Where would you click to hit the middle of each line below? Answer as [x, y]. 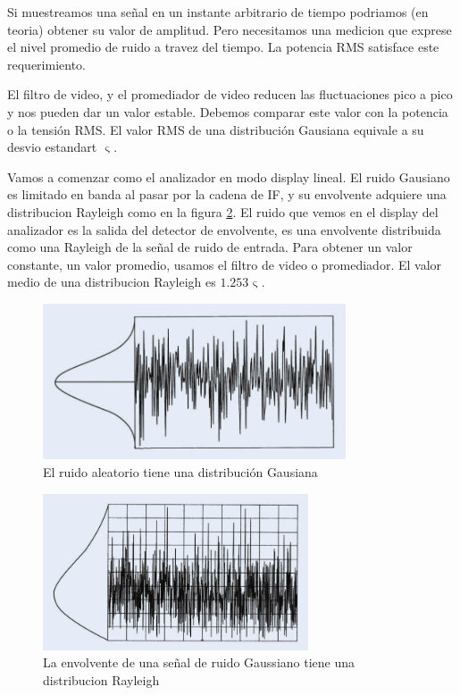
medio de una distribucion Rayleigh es [112, 282]
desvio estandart [52, 147]
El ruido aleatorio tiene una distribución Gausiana [180, 471]
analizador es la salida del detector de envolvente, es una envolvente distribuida [224, 229]
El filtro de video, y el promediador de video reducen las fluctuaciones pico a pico [230, 94]
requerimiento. [46, 64]
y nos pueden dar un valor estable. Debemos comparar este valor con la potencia [228, 111]
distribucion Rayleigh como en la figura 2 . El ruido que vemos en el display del [223, 211]
